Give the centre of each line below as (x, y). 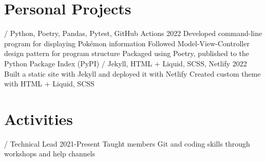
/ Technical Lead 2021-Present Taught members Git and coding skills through (127, 143)
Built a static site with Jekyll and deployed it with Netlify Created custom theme (132, 73)
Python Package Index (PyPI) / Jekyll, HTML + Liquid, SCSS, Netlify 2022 (126, 63)
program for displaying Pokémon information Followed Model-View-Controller (127, 43)
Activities (39, 119)
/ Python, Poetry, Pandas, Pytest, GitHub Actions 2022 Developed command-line (133, 33)
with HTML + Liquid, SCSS (49, 84)
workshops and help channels (50, 154)
